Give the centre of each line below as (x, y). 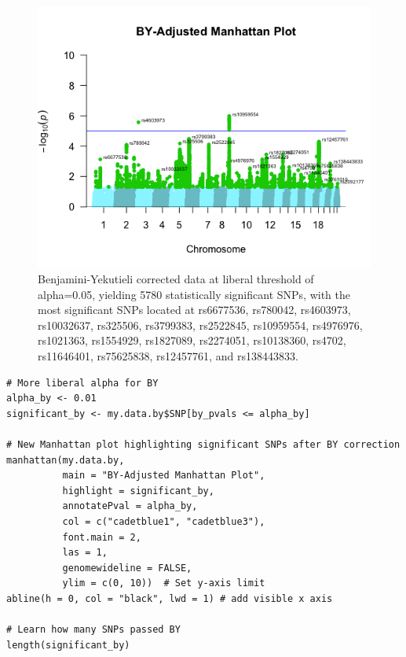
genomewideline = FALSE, (127, 568)
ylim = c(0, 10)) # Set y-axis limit (164, 583)
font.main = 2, (102, 537)
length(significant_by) (68, 645)
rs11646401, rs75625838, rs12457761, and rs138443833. (168, 355)
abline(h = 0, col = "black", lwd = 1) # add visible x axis (170, 598)
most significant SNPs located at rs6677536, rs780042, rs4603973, (194, 310)
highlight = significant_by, (138, 491)
